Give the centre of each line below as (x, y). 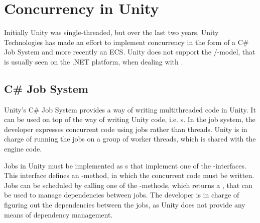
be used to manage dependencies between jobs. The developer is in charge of (122, 195)
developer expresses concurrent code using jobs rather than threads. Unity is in (126, 129)
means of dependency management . (58, 214)
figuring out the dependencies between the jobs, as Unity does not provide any (125, 205)
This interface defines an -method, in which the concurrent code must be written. (129, 175)
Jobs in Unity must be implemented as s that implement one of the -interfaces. (125, 165)
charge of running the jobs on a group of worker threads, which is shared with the (130, 139)
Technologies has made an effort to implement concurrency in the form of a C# (126, 42)
